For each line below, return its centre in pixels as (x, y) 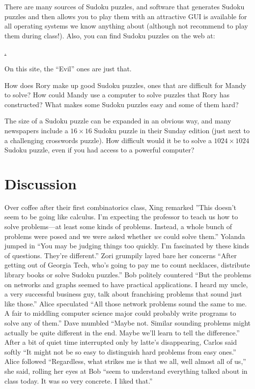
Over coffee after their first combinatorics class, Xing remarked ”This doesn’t (121, 207)
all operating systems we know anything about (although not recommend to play (126, 26)
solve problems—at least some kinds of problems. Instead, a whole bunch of (118, 226)
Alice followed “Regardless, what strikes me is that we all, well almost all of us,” (125, 361)
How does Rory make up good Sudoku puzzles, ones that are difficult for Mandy (126, 85)
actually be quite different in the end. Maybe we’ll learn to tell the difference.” (122, 332)
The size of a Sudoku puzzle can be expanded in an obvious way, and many (118, 121)
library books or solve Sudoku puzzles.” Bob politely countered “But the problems (128, 274)
